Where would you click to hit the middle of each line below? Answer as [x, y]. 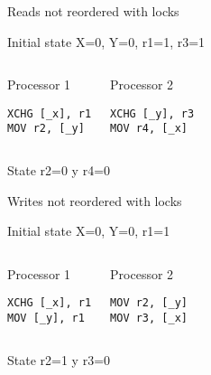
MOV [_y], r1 [46, 319]
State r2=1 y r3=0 [59, 359]
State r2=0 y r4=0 [59, 170]
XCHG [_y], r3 [152, 113]
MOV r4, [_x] [149, 129]
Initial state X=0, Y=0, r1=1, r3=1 [106, 41]
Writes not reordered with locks [95, 200]
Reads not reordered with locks [93, 11]
